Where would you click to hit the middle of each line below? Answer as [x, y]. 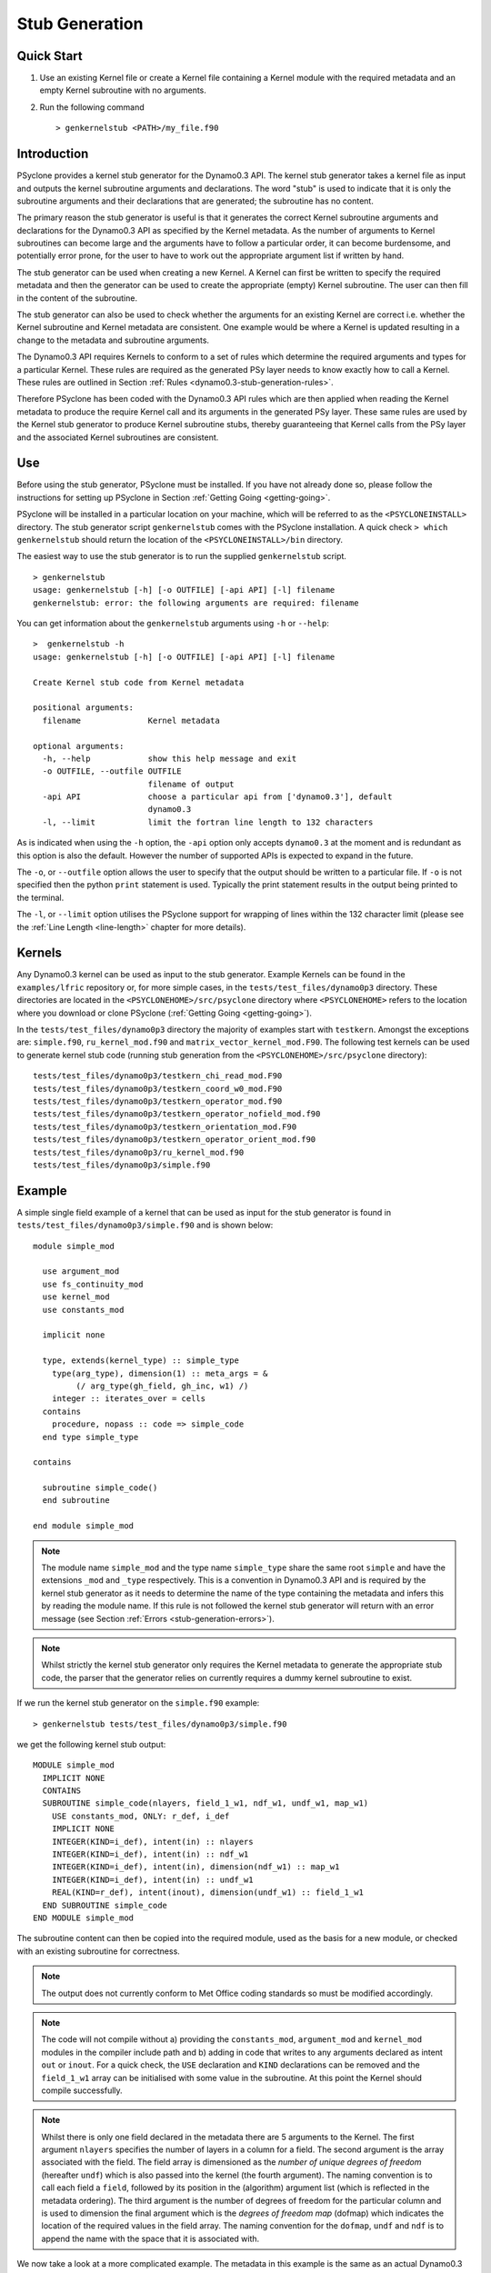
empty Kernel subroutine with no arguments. [123, 90]
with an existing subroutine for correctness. [99, 1951]
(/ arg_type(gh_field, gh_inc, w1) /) [162, 1386]
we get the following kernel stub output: [91, 1744]
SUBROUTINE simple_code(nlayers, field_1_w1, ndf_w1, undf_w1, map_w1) [205, 1803]
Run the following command [92, 107]
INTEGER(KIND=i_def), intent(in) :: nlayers [152, 1842]
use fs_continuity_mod [93, 1284]
